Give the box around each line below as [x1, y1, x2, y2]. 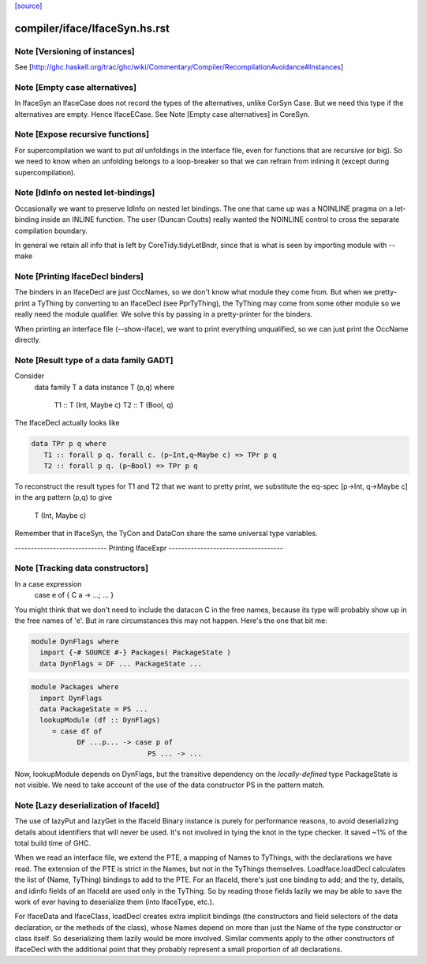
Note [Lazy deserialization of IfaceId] [14, 800, 160, 811]
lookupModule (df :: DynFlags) [39, 715, 161, 725]
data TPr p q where [31, 439, 106, 448]
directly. [14, 336, 41, 345]
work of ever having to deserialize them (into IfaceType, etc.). [14, 897, 215, 906]
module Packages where [31, 683, 119, 692]
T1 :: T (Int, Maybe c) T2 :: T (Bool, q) [54, 399, 174, 410]
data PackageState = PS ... [39, 705, 148, 714]
